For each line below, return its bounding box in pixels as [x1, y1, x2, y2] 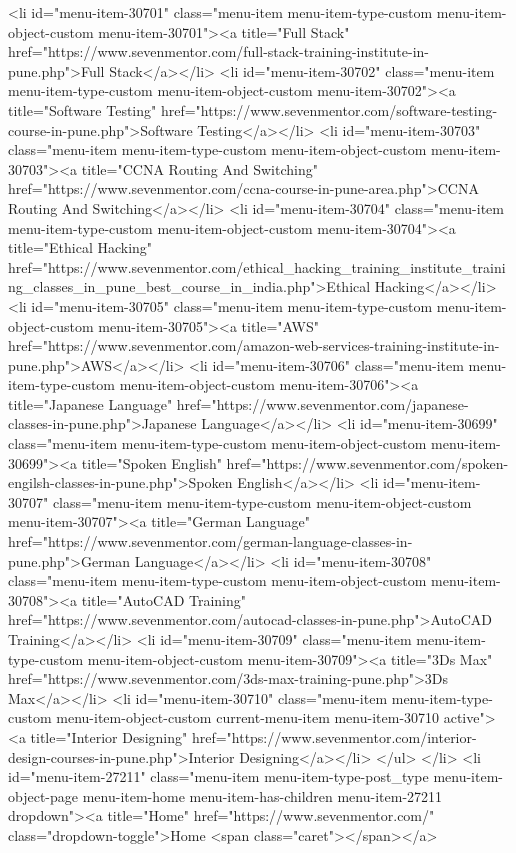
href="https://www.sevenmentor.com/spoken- [226, 452, 509, 473]
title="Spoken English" [81, 452, 222, 473]
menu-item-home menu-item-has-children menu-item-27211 [82, 785, 443, 806]
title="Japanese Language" [8, 393, 173, 414]
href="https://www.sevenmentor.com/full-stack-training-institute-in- [8, 41, 430, 62]
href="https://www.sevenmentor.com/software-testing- [160, 99, 498, 120]
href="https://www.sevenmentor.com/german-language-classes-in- [8, 531, 413, 552]
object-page [8, 785, 78, 806]
